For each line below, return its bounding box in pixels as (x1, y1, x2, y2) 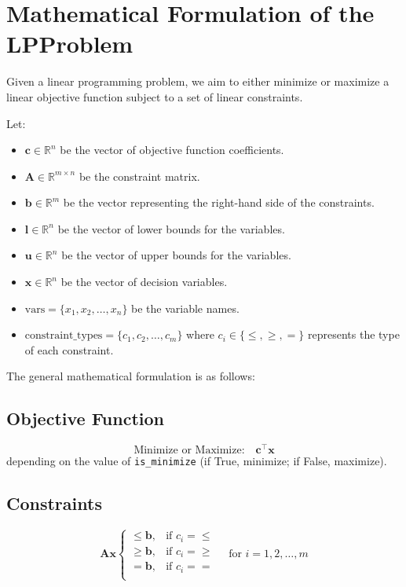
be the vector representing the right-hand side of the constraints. (63, 194, 375, 211)
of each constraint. (24, 341, 114, 358)
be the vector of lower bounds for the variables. (57, 220, 285, 237)
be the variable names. (131, 299, 240, 316)
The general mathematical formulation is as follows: (6, 368, 255, 384)
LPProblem (6, 28, 134, 60)
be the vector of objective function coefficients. (60, 141, 284, 158)
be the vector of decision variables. (60, 273, 228, 290)
